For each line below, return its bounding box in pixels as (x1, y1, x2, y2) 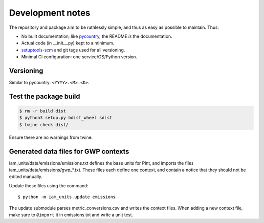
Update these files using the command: (9, 182, 88, 188)
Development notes (9, 7, 90, 18)
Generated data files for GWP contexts (9, 147, 130, 156)
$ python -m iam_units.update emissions (18, 194, 116, 200)
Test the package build (9, 92, 80, 100)
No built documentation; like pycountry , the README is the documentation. (21, 33, 172, 39)
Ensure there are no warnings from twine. (9, 134, 93, 140)
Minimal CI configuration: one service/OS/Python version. (21, 54, 137, 60)
